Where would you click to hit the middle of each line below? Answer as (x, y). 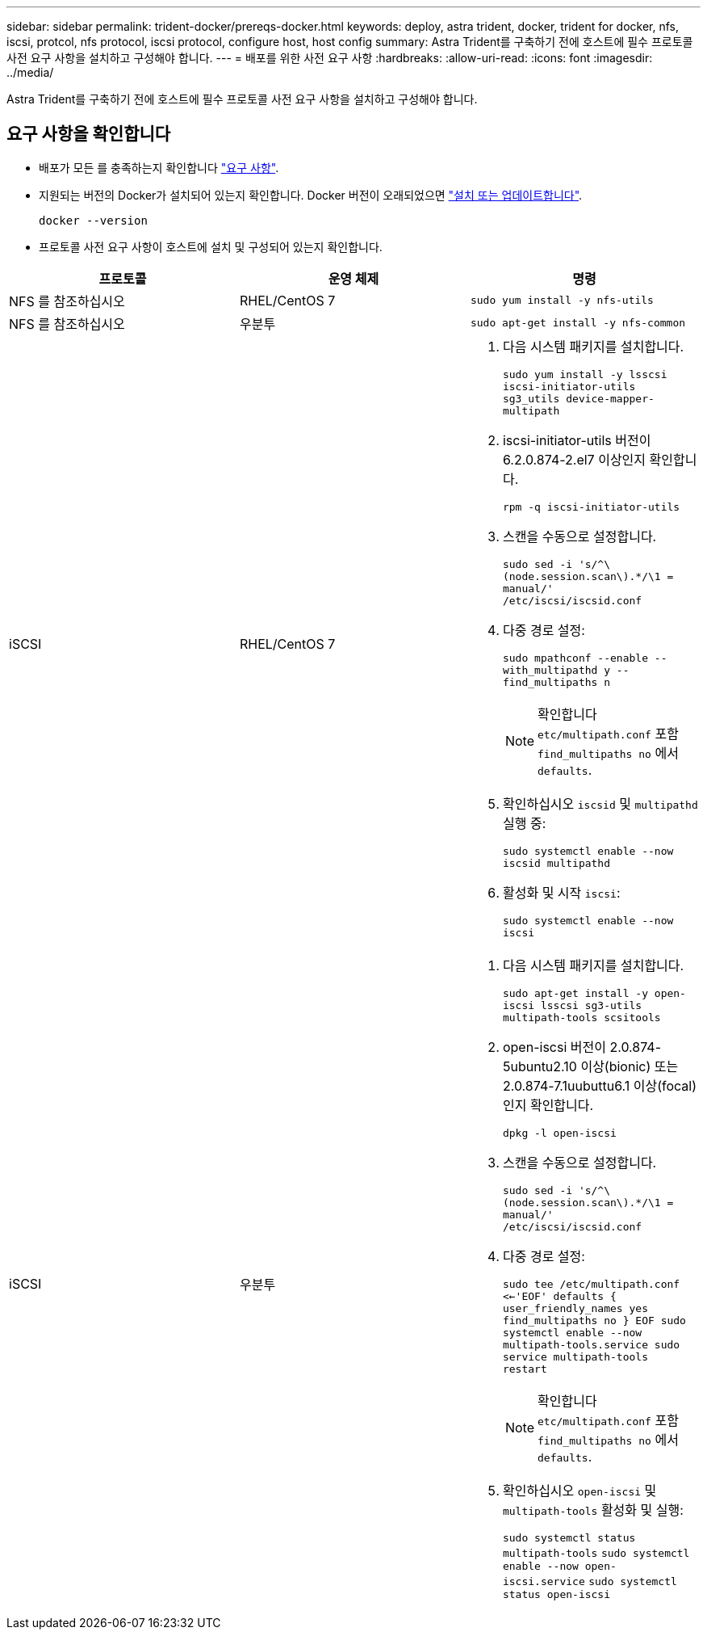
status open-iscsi (556, 1594)
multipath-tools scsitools (581, 1017)
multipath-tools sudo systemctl (596, 1553)
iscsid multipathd (556, 863)
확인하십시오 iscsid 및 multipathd (600, 803)
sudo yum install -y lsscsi (585, 374)
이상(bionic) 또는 (630, 1066)
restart (525, 1369)
